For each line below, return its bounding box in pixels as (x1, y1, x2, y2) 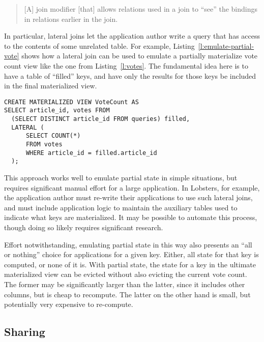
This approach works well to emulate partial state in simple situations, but (4, 172, 238, 182)
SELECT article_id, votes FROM (4, 107, 110, 114)
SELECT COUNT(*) (25, 132, 81, 140)
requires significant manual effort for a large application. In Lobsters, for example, (4, 182, 260, 193)
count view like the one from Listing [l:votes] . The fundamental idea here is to (4, 60, 248, 71)
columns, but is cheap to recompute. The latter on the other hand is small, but (4, 289, 251, 299)
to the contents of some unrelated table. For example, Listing (4, 40, 195, 51)
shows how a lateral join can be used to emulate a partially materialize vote (21, 50, 258, 61)
